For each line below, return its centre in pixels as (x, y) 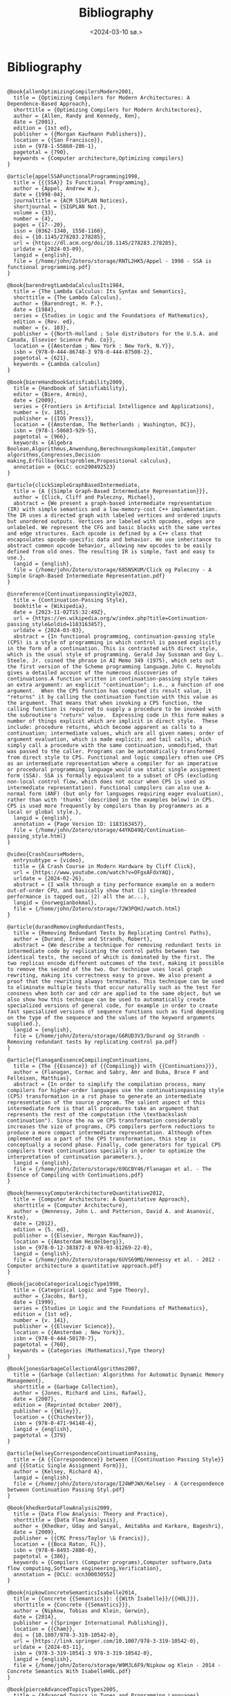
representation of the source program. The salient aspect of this (107, 1102)
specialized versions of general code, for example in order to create (112, 1005)
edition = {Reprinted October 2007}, (68, 1405)
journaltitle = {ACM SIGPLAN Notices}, (71, 201)
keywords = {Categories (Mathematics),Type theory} (90, 1350)
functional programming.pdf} (49, 267)
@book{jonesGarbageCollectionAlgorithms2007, (74, 1368)
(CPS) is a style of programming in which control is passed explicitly (114, 642)
